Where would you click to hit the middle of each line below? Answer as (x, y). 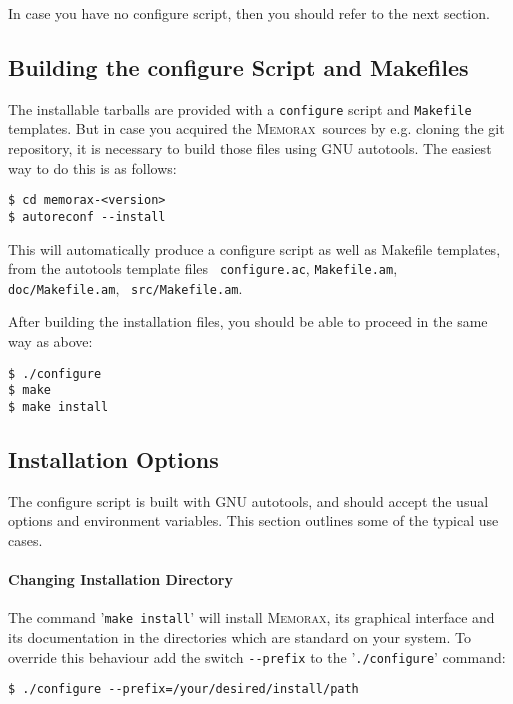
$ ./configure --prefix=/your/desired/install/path (183, 689)
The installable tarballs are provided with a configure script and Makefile (240, 108)
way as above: (50, 341)
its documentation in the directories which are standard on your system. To (239, 637)
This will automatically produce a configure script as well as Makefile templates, (254, 248)
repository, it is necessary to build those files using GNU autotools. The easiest (250, 148)
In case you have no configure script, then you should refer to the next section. (249, 13)
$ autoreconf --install (87, 216)
